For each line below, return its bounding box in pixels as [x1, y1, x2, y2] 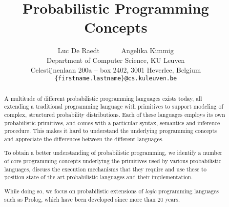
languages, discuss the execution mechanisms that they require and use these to [4, 165, 207, 173]
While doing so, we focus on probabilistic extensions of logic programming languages [4, 187, 219, 195]
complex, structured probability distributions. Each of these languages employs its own [4, 110, 225, 118]
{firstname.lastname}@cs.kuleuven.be [54, 75, 177, 82]
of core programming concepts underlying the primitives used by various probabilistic [4, 157, 221, 165]
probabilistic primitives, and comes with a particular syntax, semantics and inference [4, 118, 220, 127]
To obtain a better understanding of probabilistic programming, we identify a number [4, 149, 223, 157]
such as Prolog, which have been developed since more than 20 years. [4, 195, 180, 203]
